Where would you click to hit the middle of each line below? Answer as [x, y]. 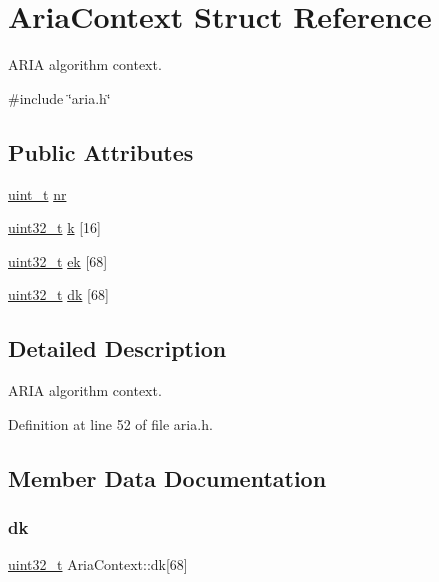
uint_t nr [37, 193]
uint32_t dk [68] [58, 294]
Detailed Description [117, 348]
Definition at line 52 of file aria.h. [110, 423]
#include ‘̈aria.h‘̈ [59, 97]
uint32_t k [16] [54, 227]
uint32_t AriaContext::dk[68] [98, 564]
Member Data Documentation [167, 477]
